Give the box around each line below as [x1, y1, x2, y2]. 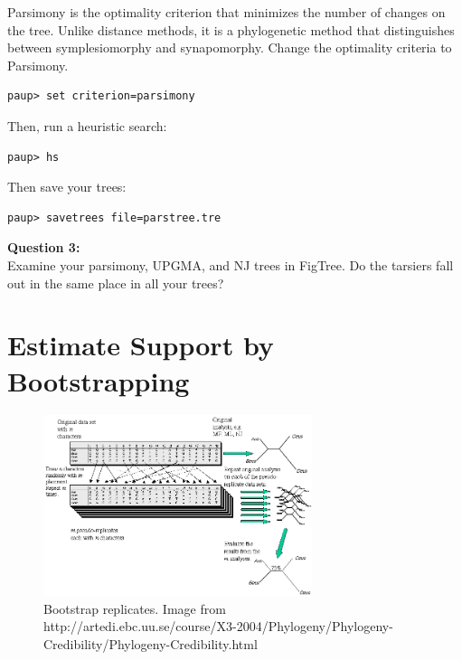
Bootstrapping [7, 362, 190, 399]
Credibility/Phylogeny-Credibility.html [43, 634, 258, 653]
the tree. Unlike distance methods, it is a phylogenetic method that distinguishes [7, 20, 455, 39]
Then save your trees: [7, 177, 127, 196]
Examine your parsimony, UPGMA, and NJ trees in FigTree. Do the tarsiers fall [7, 255, 454, 274]
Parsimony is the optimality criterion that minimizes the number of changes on [7, 3, 446, 21]
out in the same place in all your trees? [7, 273, 224, 292]
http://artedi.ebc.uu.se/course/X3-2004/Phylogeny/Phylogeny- [43, 617, 393, 636]
